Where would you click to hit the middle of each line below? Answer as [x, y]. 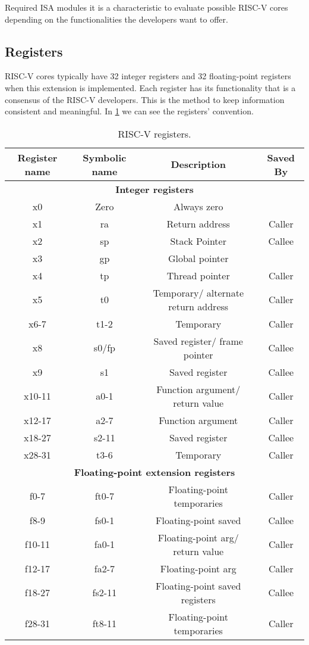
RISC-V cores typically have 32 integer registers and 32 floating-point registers [148, 76]
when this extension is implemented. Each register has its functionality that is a [150, 87]
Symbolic [105, 157]
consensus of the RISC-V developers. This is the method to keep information [145, 99]
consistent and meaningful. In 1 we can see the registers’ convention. [129, 111]
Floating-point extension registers [154, 472]
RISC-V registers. [154, 133]
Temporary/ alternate [198, 292]
